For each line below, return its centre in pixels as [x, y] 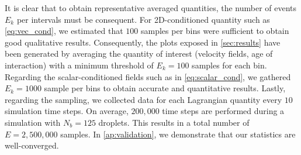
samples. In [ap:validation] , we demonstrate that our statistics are [178, 134]
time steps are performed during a [223, 111]
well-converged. [32, 145]
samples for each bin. [229, 65]
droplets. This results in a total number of [174, 122]
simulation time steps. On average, [67, 111]
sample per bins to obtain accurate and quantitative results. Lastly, [165, 88]
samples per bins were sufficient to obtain [215, 31]
